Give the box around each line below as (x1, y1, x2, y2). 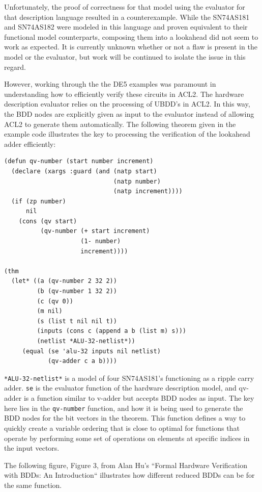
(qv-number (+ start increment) (40, 227, 150, 235)
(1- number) (80, 238, 121, 245)
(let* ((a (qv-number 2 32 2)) (11, 277, 117, 285)
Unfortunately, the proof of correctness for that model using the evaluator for (4, 2, 245, 12)
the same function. (4, 479, 62, 490)
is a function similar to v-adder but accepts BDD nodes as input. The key (23, 393, 254, 403)
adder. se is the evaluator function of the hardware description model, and (4, 382, 237, 393)
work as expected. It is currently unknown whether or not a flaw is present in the (4, 41, 257, 52)
